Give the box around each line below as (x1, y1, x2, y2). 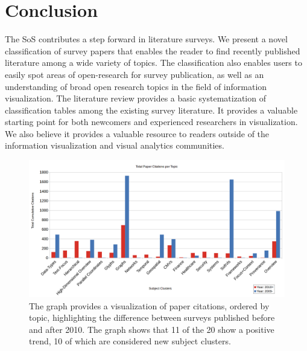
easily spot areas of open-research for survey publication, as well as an (5, 68, 264, 80)
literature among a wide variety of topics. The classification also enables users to (5, 56, 302, 69)
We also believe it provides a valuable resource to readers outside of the (5, 127, 270, 140)
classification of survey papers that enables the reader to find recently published (5, 44, 300, 57)
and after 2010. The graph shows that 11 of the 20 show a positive (29, 323, 274, 335)
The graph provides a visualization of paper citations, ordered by (29, 299, 270, 312)
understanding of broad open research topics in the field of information (5, 80, 267, 92)
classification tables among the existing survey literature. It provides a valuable (5, 103, 298, 116)
